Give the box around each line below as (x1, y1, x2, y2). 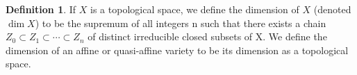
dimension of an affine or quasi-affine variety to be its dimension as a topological (6, 42, 349, 57)
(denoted (313, 2, 351, 16)
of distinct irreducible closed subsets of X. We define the (88, 29, 327, 44)
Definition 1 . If (6, 2, 76, 16)
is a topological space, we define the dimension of (90, 2, 299, 16)
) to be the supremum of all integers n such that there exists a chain (35, 15, 326, 30)
